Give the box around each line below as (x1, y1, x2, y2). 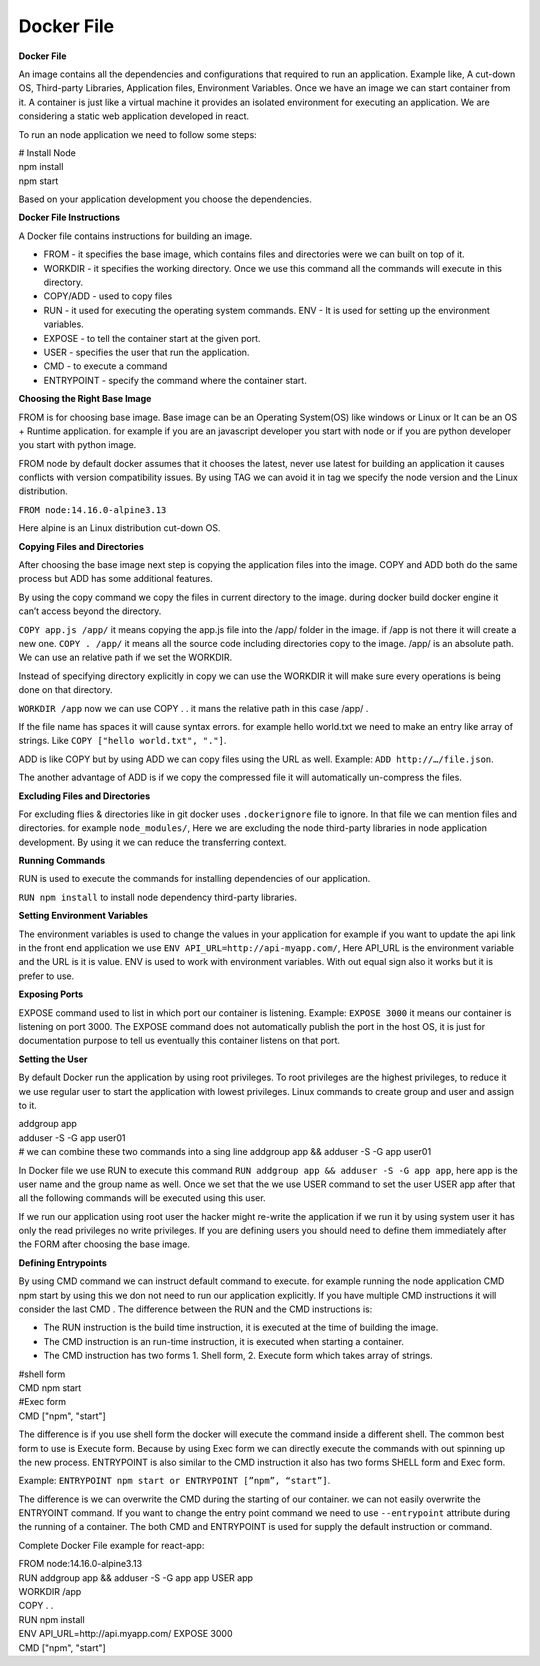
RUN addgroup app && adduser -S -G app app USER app (18, 1571, 254, 1584)
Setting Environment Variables (18, 910, 149, 922)
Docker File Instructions (18, 211, 120, 224)
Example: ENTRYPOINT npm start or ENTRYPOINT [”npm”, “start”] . (18, 1475, 331, 1487)
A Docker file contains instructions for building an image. (18, 230, 253, 242)
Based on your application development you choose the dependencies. (18, 193, 312, 205)
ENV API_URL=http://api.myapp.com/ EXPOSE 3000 (18, 1628, 233, 1640)
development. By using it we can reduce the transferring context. (18, 836, 287, 848)
